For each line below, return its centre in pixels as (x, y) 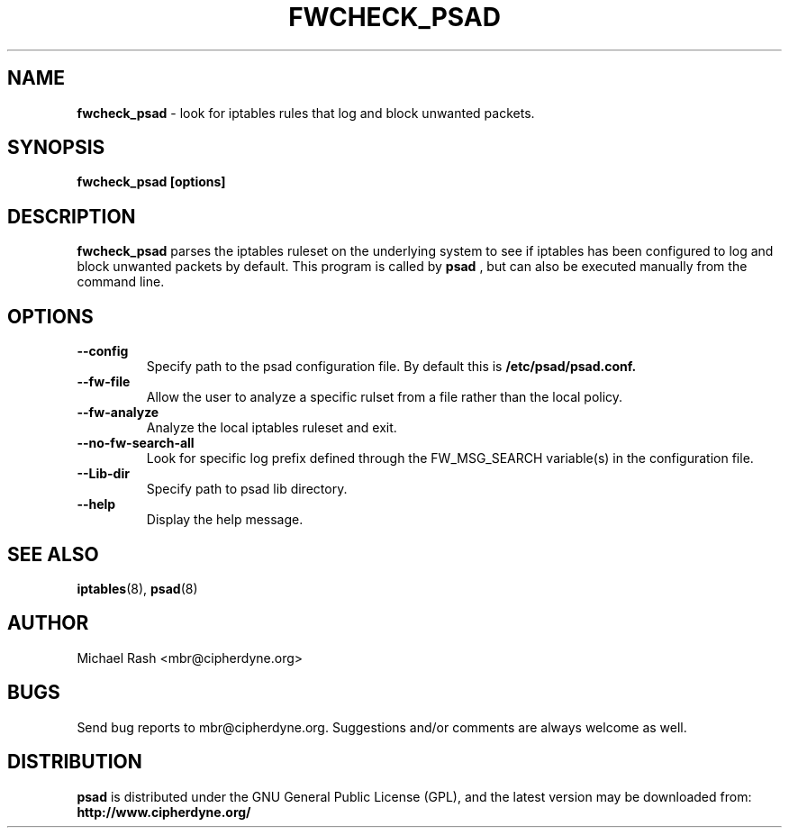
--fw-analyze (118, 413)
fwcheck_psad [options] (151, 182)
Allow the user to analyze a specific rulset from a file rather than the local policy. (385, 397)
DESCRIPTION (72, 216)
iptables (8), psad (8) (137, 588)
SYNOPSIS (56, 148)
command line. (121, 282)
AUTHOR (48, 623)
